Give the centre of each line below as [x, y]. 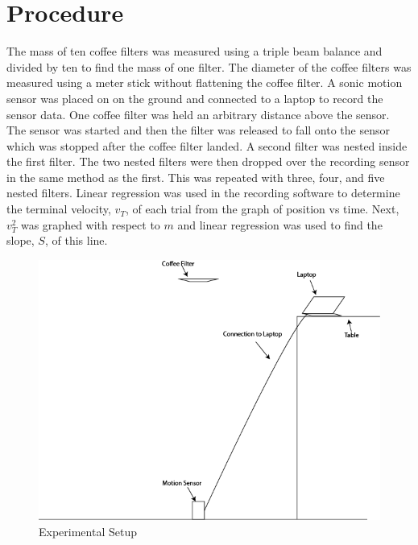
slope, [21, 240]
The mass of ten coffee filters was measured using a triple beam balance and [195, 51]
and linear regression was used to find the [280, 224]
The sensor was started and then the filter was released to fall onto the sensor [198, 130]
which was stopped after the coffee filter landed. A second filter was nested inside [207, 145]
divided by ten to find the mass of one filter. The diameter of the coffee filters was [209, 66]
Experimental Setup [88, 531]
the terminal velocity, [59, 209]
